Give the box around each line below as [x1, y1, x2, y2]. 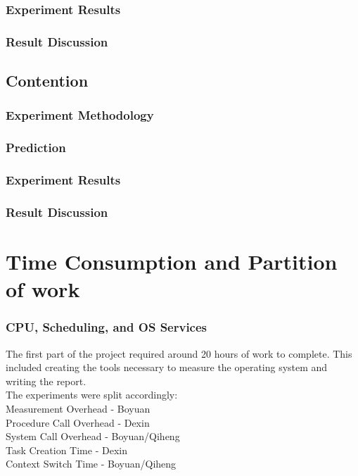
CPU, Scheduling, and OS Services [6, 318, 207, 336]
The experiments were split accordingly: [6, 387, 178, 402]
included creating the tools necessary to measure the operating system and [6, 360, 328, 375]
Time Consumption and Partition [6, 247, 338, 276]
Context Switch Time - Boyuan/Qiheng [6, 456, 177, 471]
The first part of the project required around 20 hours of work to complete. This [6, 346, 352, 361]
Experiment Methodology [6, 106, 154, 124]
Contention [6, 70, 89, 92]
